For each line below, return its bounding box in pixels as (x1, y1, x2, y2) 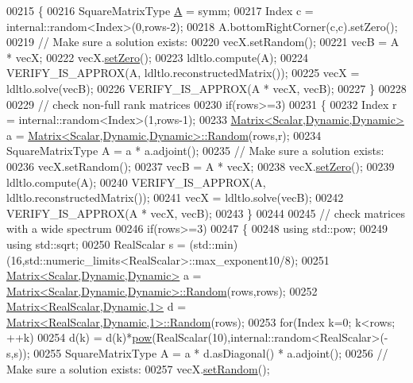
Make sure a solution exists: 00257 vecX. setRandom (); (6, 360, 270, 377)
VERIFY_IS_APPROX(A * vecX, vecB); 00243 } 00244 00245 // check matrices (6, 204, 405, 221)
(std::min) (189, 235, 238, 252)
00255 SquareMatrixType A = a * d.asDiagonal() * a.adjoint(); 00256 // (33, 345, 388, 362)
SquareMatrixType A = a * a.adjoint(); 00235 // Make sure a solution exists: (6, 142, 384, 159)
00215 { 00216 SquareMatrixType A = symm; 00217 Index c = (6, 2, 314, 18)
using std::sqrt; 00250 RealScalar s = (6, 235, 186, 252)
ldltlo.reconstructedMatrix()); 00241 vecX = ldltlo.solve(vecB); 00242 (6, 189, 344, 206)
